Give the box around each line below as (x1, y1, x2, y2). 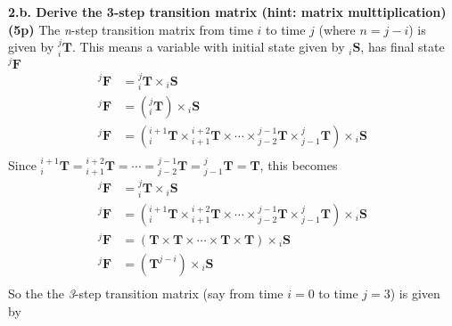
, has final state (360, 37, 445, 56)
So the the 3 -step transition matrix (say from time (8, 283, 284, 302)
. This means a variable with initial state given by (72, 37, 345, 56)
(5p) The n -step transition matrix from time (8, 20, 253, 38)
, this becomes (259, 156, 338, 175)
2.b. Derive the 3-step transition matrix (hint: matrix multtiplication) (8, 3, 447, 20)
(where (318, 20, 356, 38)
